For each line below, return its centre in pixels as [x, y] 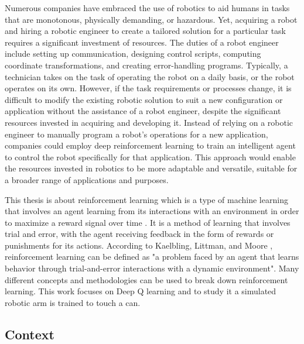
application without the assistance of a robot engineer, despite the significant [143, 111]
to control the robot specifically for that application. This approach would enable [150, 156]
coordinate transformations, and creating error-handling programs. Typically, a [146, 65]
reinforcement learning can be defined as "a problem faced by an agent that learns [152, 257]
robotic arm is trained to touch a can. [73, 302]
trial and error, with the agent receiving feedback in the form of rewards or [139, 234]
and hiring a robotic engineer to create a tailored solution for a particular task [146, 31]
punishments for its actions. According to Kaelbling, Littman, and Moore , [139, 245]
